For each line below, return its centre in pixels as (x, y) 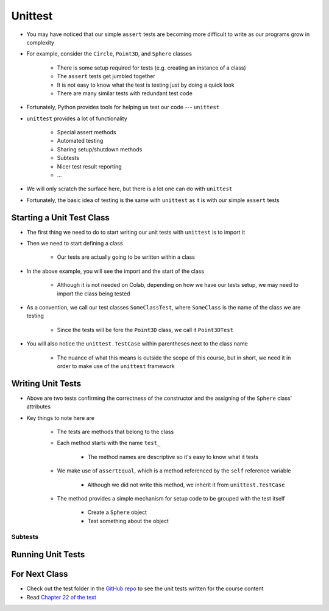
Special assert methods (87, 132)
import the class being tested (94, 294)
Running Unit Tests (48, 555)
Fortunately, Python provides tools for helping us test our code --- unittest (123, 107)
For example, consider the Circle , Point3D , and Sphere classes (109, 54)
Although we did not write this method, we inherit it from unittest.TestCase (186, 485)
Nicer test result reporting (89, 166)
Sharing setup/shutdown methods (100, 149)
